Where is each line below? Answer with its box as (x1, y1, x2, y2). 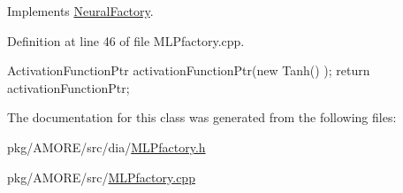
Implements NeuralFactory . (7, 2, 154, 19)
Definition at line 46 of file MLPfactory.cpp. (7, 31, 245, 50)
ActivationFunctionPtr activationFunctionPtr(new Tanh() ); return (7, 61, 370, 80)
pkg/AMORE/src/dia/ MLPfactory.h (7, 137, 206, 156)
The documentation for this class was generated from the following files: (7, 108, 397, 127)
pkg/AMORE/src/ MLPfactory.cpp (7, 167, 195, 186)
